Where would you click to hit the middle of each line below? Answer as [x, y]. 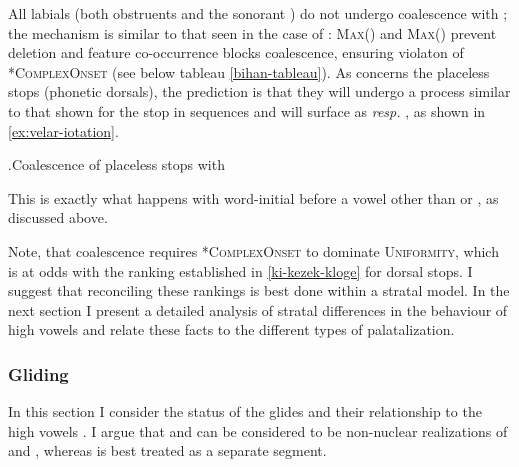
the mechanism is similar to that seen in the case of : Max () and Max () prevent [252, 32]
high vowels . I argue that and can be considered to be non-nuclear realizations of [258, 430]
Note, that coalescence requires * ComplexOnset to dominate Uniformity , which [253, 250]
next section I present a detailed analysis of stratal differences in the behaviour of [258, 309]
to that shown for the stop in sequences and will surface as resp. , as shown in [247, 110]
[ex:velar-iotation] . [63, 130]
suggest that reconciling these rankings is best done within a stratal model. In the [259, 290]
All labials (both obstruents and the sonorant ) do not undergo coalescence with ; [258, 13]
